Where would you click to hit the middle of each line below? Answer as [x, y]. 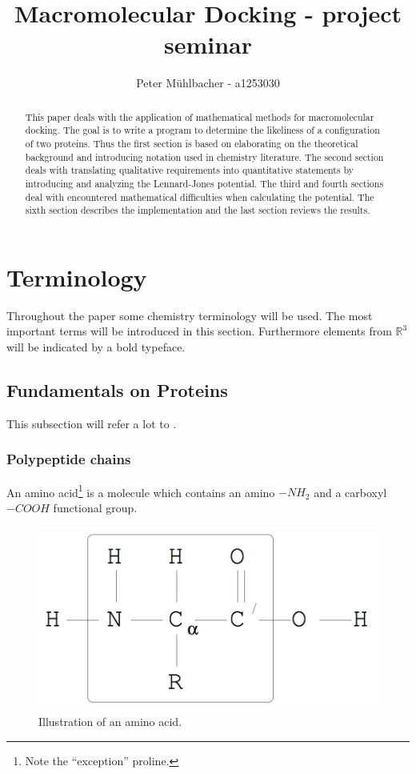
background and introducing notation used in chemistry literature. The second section [204, 156]
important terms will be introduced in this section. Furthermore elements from [199, 331]
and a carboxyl [350, 492]
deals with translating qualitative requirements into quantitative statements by [190, 170]
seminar [208, 44]
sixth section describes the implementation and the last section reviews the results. [198, 210]
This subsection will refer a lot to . [92, 423]
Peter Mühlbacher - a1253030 [208, 83]
